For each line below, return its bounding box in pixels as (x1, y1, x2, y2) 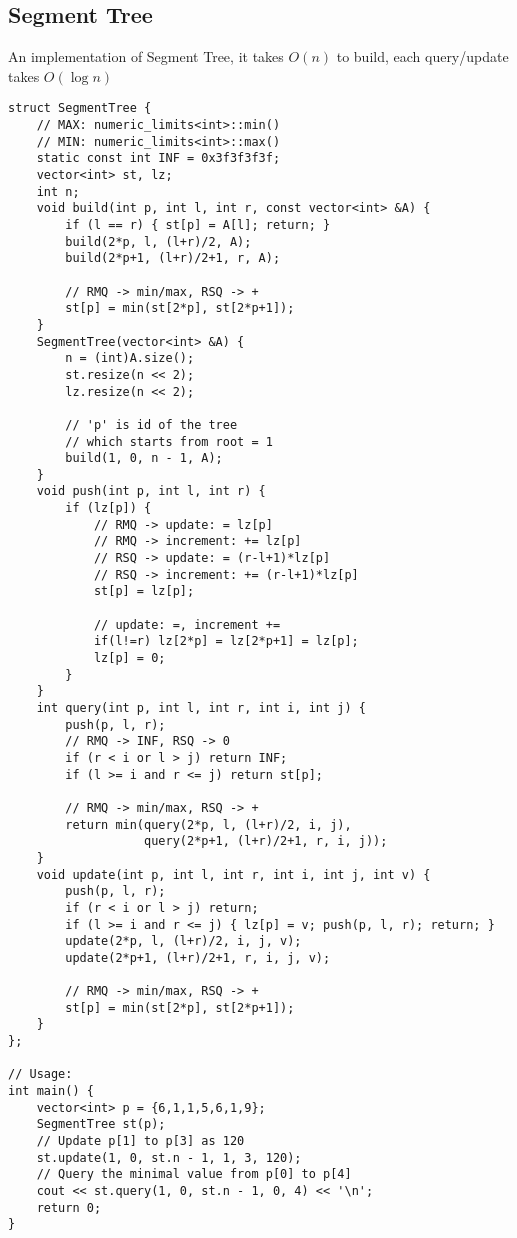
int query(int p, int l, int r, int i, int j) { (36, 701, 366, 716)
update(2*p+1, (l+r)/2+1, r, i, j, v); (65, 950, 331, 965)
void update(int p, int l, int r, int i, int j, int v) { (36, 867, 431, 882)
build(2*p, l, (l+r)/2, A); (65, 234, 252, 249)
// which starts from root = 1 (65, 434, 273, 449)
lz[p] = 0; (93, 651, 166, 666)
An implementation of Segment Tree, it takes (8, 46, 284, 67)
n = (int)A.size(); (65, 351, 195, 366)
